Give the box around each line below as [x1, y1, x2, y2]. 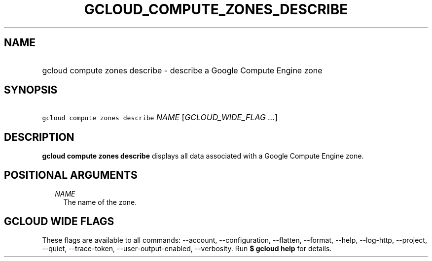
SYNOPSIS [4, 84, 58, 97]
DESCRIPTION [4, 130, 74, 143]
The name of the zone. [63, 198, 137, 207]
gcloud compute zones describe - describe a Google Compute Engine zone [42, 65, 323, 75]
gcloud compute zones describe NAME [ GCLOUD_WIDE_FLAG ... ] [42, 112, 278, 123]
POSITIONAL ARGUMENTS [4, 168, 138, 181]
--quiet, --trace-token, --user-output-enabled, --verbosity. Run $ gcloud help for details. [42, 244, 332, 253]
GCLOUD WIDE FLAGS [4, 215, 114, 228]
